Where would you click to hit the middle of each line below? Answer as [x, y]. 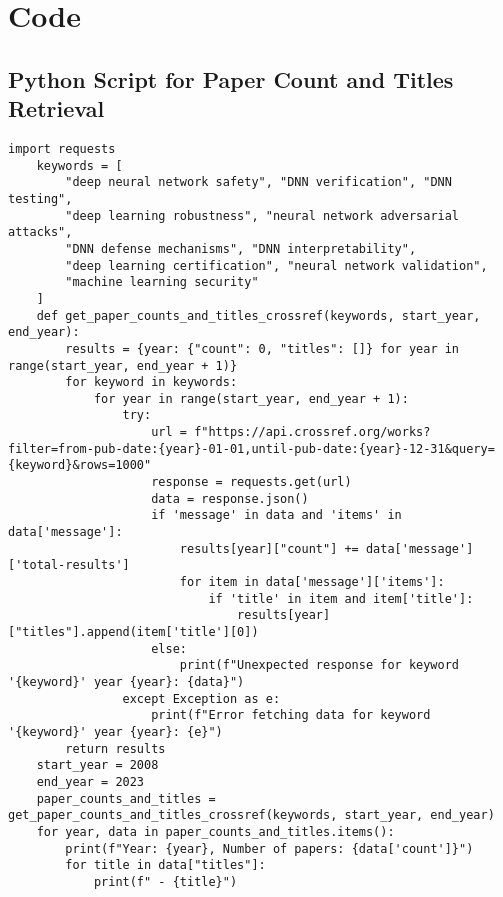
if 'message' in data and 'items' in [276, 515]
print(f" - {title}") [165, 881]
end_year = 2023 [90, 781]
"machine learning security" [162, 282]
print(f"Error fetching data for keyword [291, 715]
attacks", [40, 232]
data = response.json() [230, 498]
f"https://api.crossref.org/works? [312, 432]
